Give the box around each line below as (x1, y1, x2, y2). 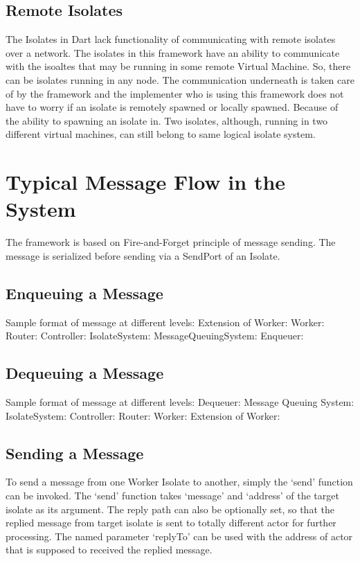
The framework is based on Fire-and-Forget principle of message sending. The (6, 235, 336, 249)
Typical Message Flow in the (6, 168, 286, 196)
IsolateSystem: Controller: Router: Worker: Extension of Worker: (6, 408, 280, 422)
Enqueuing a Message (6, 282, 163, 303)
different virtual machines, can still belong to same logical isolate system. (6, 127, 316, 141)
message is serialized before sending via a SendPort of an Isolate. (6, 248, 280, 262)
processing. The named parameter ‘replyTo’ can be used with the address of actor (6, 528, 353, 543)
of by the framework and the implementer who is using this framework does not (6, 86, 344, 100)
